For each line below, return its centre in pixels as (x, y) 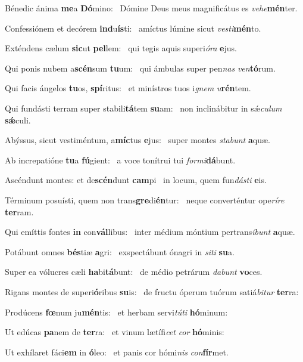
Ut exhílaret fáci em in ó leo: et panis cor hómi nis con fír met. (117, 352)
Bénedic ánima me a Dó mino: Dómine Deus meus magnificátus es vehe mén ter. (151, 8)
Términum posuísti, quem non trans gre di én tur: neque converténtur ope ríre (145, 199)
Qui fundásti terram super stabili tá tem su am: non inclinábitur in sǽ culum (143, 108)
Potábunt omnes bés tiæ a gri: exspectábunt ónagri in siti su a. (120, 251)
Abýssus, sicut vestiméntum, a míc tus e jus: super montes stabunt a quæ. (138, 140)
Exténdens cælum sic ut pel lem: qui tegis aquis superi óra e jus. (121, 48)
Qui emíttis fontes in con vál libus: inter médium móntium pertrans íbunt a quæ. (150, 232)
